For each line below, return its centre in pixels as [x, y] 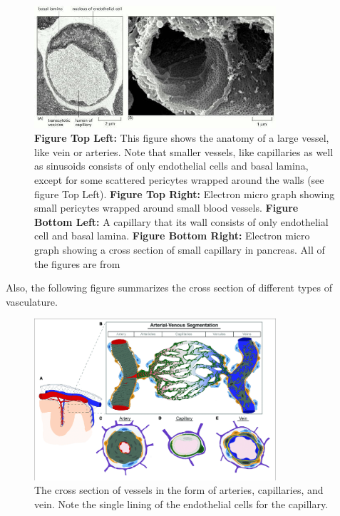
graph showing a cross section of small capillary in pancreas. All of [180, 249]
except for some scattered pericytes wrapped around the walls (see [179, 179]
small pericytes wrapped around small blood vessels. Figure [166, 208]
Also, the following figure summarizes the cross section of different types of [169, 288]
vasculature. [32, 301]
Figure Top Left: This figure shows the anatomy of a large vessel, [182, 138]
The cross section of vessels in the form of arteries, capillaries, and [179, 490]
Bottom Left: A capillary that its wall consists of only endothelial [181, 221]
